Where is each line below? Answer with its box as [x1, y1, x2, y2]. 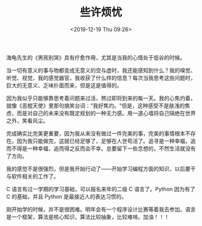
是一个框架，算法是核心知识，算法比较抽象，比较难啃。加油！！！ [6, 213, 170, 220]
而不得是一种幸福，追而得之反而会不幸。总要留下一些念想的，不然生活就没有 [6, 145, 196, 152]
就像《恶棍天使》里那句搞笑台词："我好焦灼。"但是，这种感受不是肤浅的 [6, 102, 185, 109]
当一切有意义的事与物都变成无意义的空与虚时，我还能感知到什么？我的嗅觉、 [6, 67, 196, 74]
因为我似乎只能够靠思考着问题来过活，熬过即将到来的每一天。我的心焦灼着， [6, 94, 196, 102]
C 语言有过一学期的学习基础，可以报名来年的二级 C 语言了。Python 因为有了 [6, 185, 195, 192]
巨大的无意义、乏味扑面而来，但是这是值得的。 [6, 82, 122, 89]
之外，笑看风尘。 [6, 117, 49, 124]
